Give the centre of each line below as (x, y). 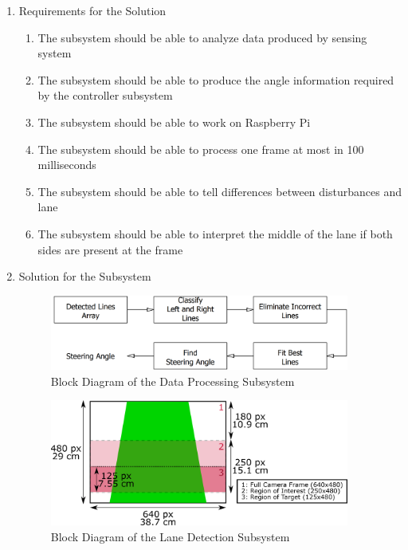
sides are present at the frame (110, 249)
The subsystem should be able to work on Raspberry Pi (174, 122)
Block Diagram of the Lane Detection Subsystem (170, 536)
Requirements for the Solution (92, 10)
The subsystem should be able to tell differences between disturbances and (220, 191)
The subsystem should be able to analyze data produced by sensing (202, 37)
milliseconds (67, 165)
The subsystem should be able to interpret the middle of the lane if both (215, 233)
